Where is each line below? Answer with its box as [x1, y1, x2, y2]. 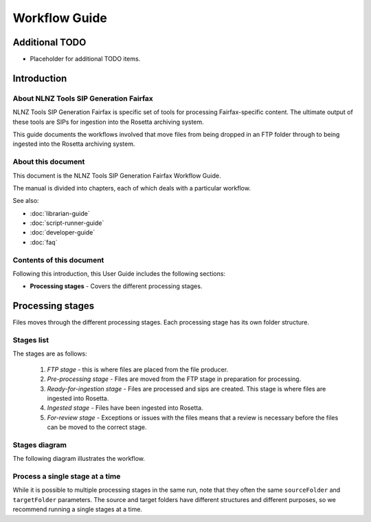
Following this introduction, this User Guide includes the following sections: [12, 270, 226, 278]
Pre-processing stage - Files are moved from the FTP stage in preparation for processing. [47, 375, 302, 383]
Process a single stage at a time [12, 472, 121, 481]
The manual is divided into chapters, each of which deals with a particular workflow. [12, 184, 251, 192]
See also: [12, 197, 39, 205]
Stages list [12, 336, 49, 345]
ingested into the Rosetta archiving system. [12, 140, 135, 148]
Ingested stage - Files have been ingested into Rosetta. [47, 404, 203, 412]
